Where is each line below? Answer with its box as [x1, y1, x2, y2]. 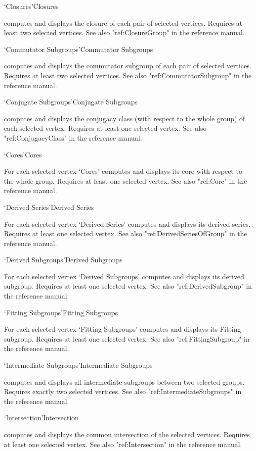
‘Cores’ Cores [4, 149, 42, 159]
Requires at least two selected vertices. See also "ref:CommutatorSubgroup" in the [4, 70, 252, 80]
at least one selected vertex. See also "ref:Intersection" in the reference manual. [4, 439, 242, 449]
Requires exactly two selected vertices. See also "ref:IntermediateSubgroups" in [4, 386, 242, 397]
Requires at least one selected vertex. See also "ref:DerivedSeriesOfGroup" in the [4, 228, 247, 239]
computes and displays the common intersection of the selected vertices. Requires [4, 429, 250, 439]
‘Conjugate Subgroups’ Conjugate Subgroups [4, 97, 138, 107]
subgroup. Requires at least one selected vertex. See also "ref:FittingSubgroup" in [4, 333, 250, 344]
